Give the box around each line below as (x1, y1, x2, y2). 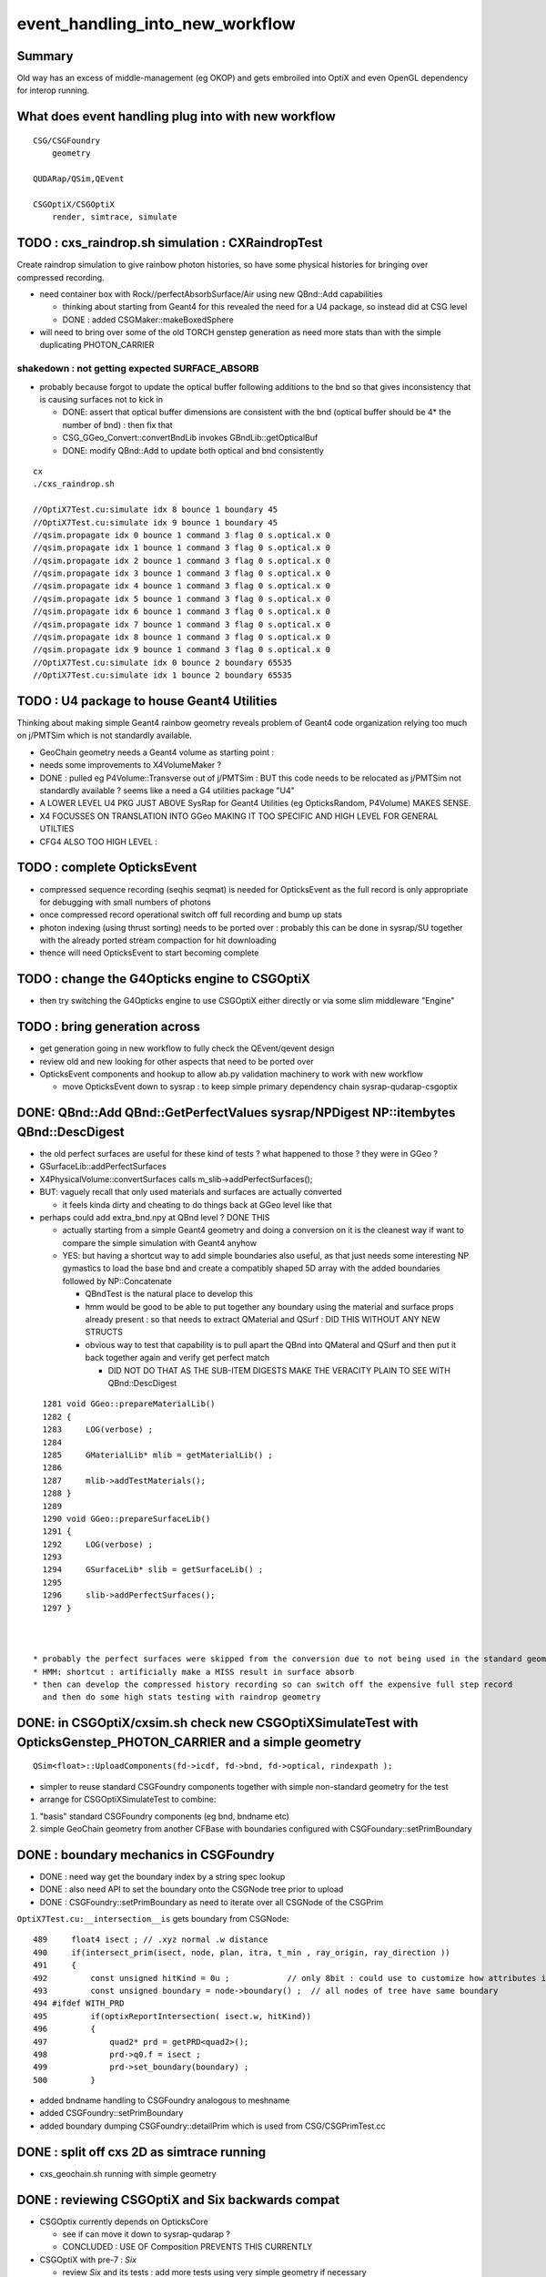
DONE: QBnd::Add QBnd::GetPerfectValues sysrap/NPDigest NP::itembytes (16, 1105, 456, 1120)
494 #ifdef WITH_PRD (33, 1998, 125, 2008)
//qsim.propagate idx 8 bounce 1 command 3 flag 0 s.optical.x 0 (33, 632, 331, 642)
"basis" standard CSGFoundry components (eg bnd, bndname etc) (39, 1811, 290, 1822)
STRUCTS (85, 1326, 123, 1338)
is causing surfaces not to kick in (39, 393, 164, 404)
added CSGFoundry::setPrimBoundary (39, 2108, 184, 2119)
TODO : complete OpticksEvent (16, 860, 197, 875)
